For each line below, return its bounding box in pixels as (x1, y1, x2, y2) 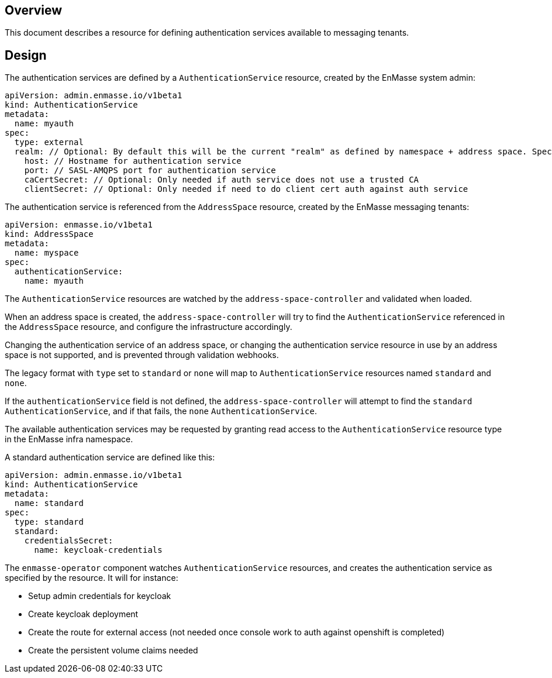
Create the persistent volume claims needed (28, 645, 198, 656)
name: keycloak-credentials (34, 545, 163, 555)
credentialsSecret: (24, 536, 113, 546)
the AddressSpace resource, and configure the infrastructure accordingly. (5, 322, 292, 332)
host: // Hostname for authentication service (24, 156, 241, 166)
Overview (5, 3, 63, 18)
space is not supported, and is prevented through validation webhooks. (5, 350, 279, 360)
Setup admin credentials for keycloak (28, 591, 171, 601)
